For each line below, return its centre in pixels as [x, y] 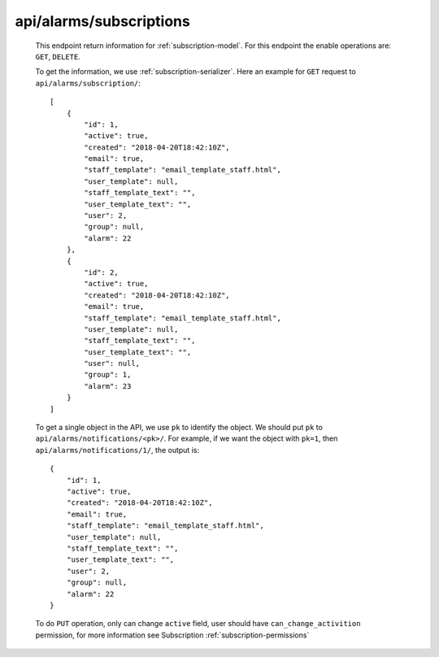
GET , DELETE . [58, 56]
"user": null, [112, 363]
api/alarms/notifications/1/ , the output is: [117, 450]
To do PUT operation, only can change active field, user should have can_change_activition [198, 624]
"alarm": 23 [108, 386]
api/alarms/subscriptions [102, 21]
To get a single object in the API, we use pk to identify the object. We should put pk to [179, 428]
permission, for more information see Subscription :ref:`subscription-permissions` [172, 635]
